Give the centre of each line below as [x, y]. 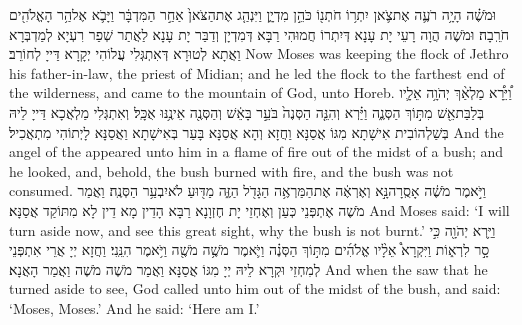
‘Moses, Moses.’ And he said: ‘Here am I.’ [134, 307]
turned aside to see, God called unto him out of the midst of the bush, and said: [255, 288]
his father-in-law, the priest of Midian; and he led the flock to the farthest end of [257, 72]
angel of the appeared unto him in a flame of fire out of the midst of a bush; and [256, 151]
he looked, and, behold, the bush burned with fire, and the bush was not [231, 170]
